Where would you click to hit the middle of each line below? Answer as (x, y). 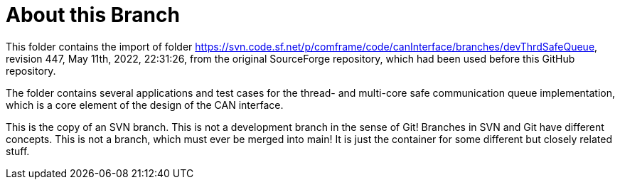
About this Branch (93, 15)
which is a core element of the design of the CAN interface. (145, 105)
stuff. (18, 151)
